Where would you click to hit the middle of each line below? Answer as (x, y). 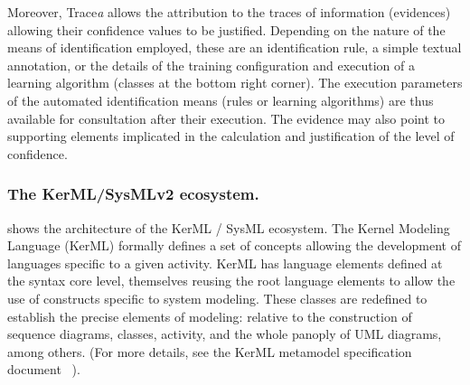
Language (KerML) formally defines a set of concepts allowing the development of (234, 245)
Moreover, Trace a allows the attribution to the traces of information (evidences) (229, 12)
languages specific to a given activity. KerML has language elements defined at (225, 263)
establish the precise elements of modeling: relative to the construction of (210, 316)
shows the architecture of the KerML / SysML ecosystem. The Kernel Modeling (229, 227)
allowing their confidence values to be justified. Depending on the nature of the (226, 29)
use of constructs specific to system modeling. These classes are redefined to (217, 298)
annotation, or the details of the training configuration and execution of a (211, 65)
